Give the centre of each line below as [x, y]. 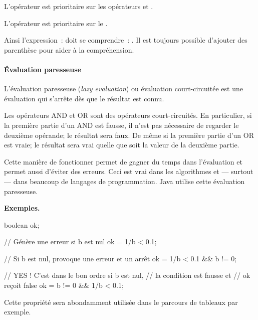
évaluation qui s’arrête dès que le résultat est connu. [84, 98]
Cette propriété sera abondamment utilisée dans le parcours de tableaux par [121, 302]
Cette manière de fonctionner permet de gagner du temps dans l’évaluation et [123, 161]
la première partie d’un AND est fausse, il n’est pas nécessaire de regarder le [121, 125]
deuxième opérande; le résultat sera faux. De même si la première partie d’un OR [129, 135]
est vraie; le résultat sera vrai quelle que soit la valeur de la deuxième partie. [122, 145]
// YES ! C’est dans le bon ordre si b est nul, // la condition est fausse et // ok [127, 275]
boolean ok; [22, 224]
